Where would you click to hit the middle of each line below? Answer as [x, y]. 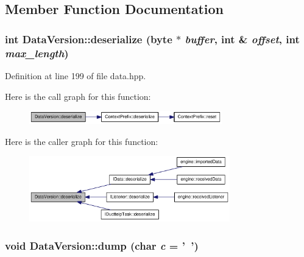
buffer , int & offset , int [242, 39]
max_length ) [37, 53]
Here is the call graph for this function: [78, 96]
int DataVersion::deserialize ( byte [89, 39]
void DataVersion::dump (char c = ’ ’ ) [102, 245]
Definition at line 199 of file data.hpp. [76, 75]
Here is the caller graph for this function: [82, 141]
